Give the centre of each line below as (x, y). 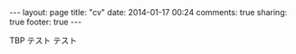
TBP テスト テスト (43, 40)
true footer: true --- (46, 22)
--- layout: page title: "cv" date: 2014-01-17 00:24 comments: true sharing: (148, 12)
